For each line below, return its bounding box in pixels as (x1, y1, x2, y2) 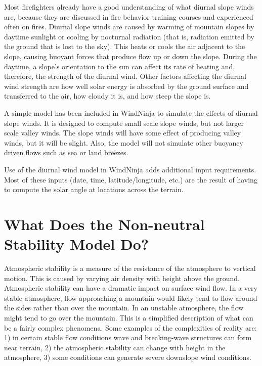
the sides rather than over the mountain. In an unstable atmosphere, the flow (4, 302, 244, 313)
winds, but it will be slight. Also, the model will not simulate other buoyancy (4, 137, 243, 148)
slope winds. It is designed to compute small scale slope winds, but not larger (4, 117, 244, 128)
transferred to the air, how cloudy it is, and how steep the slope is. (4, 90, 211, 101)
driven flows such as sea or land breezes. (4, 147, 128, 158)
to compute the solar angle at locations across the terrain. (4, 184, 184, 195)
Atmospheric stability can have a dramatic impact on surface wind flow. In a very (4, 283, 257, 293)
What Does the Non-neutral (4, 213, 205, 234)
